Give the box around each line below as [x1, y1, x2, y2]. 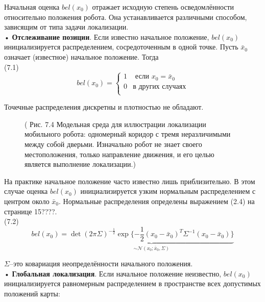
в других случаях [133, 83, 186, 90]
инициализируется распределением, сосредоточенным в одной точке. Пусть [4, 41, 238, 52]
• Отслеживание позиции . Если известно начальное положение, [4, 31, 209, 42]
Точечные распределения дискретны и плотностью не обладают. [4, 102, 204, 112]
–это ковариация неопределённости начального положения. [9, 258, 193, 269]
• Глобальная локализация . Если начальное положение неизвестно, [4, 268, 222, 279]
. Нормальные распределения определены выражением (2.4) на [59, 195, 255, 206]
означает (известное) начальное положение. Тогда [4, 51, 159, 62]
